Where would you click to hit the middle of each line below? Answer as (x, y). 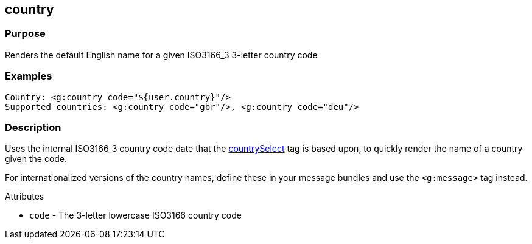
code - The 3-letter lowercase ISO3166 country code (135, 215)
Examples (29, 76)
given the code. (36, 159)
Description (33, 127)
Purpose (25, 34)
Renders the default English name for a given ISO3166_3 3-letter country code (161, 55)
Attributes (25, 197)
